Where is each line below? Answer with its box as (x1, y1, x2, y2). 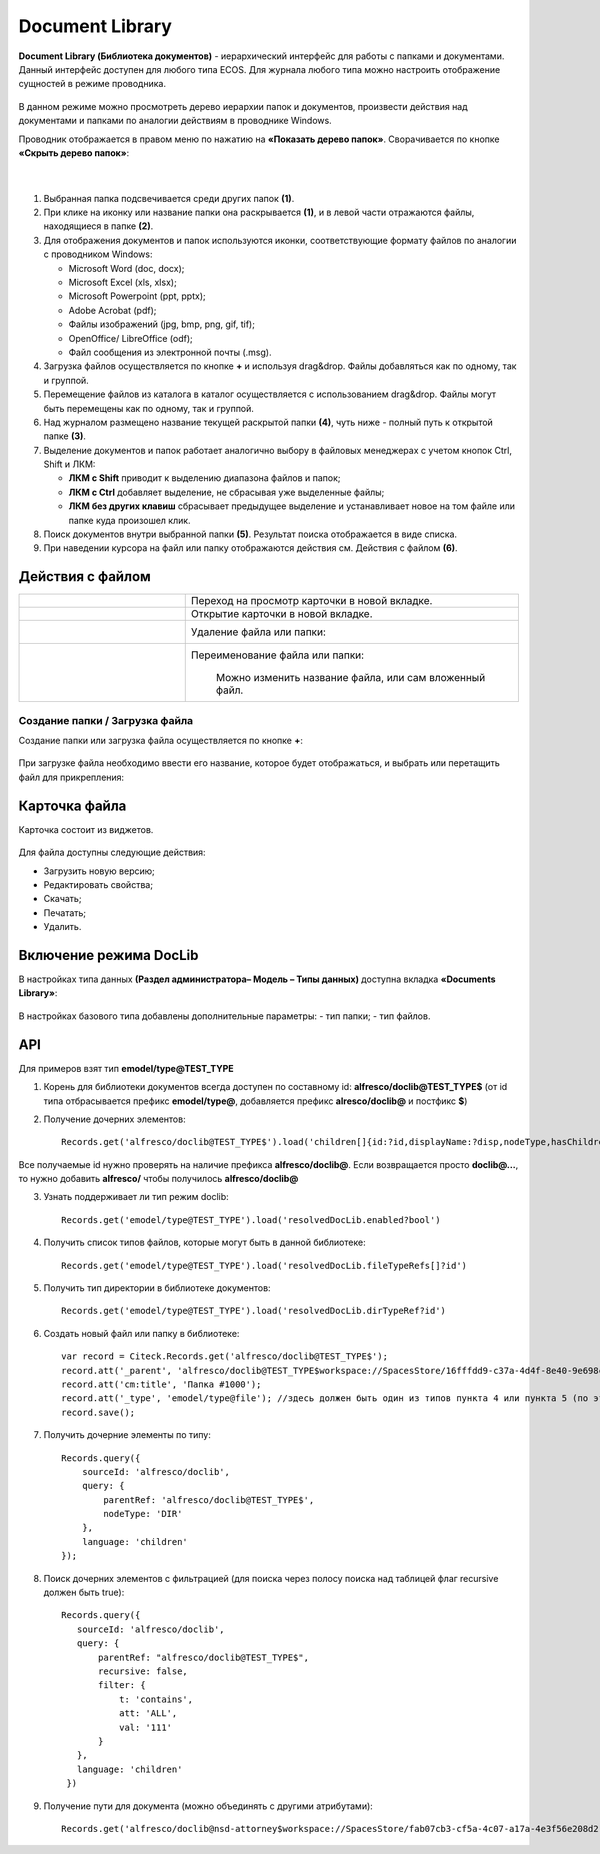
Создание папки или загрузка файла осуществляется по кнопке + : (18, 735, 304, 747)
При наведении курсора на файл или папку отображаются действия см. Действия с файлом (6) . (43, 542, 459, 554)
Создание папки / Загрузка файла (18, 713, 194, 727)
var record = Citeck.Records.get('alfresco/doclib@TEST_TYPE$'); (61, 1351, 389, 1362)
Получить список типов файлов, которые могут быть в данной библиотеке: (43, 1236, 366, 1249)
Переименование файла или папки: (190, 648, 365, 662)
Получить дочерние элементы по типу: (43, 1429, 212, 1441)
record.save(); (61, 1406, 136, 1418)
